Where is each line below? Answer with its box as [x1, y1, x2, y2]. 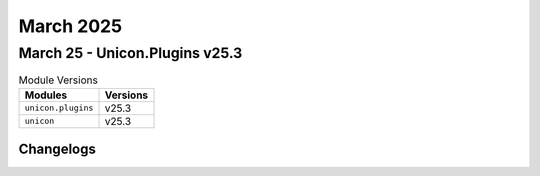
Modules [24, 88, 68, 102]
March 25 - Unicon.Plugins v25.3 [18, 44, 243, 62]
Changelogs [18, 141, 97, 158]
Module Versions [18, 73, 99, 87]
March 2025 [18, 15, 123, 37]
